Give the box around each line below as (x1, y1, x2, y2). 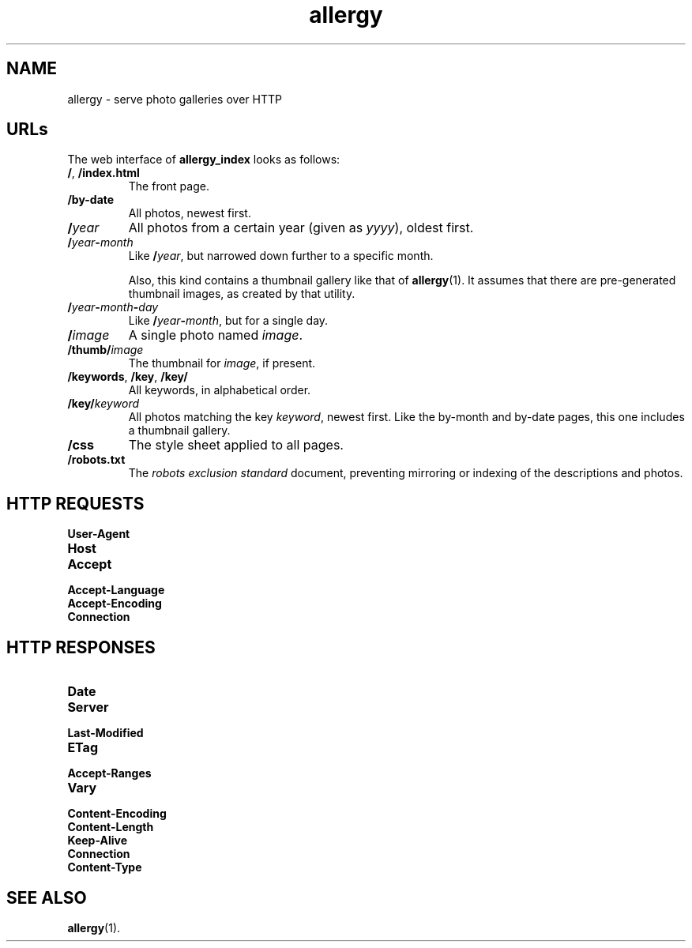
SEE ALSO (6, 887, 87, 908)
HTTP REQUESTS (6, 493, 145, 513)
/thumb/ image (67, 343, 144, 357)
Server (67, 699, 109, 716)
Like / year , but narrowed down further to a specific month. (128, 249, 434, 263)
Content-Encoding (67, 807, 167, 821)
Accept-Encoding (67, 596, 162, 611)
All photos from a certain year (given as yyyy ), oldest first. (128, 220, 474, 236)
